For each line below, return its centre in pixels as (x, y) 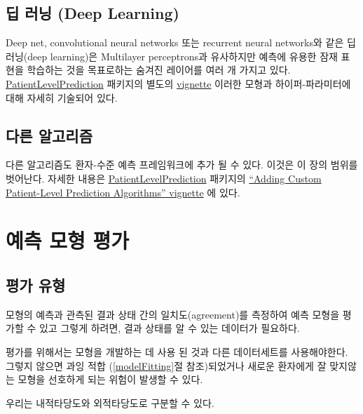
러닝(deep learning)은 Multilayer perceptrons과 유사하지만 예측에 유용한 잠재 (172, 56)
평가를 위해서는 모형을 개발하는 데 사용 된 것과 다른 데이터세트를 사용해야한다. (177, 351)
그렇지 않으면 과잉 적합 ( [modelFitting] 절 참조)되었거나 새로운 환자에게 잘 (166, 365)
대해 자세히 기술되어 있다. (62, 97)
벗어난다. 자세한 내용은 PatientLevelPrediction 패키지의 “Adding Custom (164, 178)
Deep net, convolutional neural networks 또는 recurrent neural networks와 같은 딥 (181, 42)
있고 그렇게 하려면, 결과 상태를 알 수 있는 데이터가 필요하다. (169, 328)
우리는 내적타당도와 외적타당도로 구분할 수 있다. (110, 402)
